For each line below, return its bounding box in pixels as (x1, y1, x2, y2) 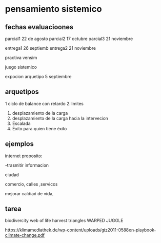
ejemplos (5, 140, 34, 148)
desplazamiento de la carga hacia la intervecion (12, 115, 108, 121)
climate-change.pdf (5, 232, 45, 238)
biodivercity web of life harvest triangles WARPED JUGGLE (5, 218, 123, 223)
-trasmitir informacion (5, 162, 49, 168)
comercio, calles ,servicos (5, 181, 58, 187)
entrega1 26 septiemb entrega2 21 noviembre (5, 45, 96, 51)
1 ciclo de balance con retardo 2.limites (5, 101, 84, 106)
